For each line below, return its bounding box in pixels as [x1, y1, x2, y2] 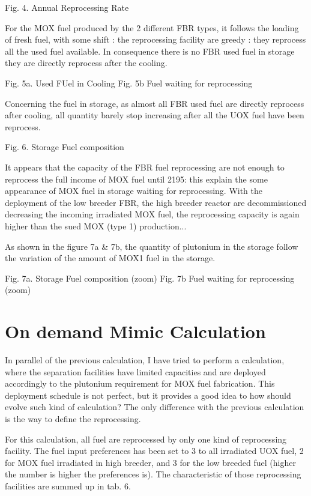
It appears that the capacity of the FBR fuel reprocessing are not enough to [5, 160, 285, 173]
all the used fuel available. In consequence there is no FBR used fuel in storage [5, 44, 295, 57]
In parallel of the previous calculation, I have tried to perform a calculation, [5, 354, 285, 366]
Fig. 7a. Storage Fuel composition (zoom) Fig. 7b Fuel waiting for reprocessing [5, 271, 295, 284]
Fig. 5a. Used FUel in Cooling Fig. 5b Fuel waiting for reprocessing [5, 76, 253, 89]
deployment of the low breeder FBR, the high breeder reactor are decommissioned [5, 196, 307, 208]
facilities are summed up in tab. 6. [5, 479, 131, 492]
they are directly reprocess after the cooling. [5, 56, 168, 69]
